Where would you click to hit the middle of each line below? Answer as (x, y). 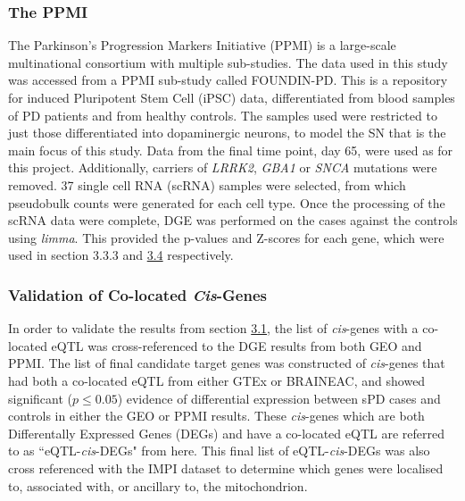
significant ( (41, 398)
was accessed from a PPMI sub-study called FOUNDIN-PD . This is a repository (228, 80)
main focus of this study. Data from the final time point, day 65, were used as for (231, 150)
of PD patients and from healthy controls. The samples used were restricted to (223, 115)
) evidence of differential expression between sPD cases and (279, 398)
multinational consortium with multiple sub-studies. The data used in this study (228, 62)
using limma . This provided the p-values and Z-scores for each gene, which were (226, 237)
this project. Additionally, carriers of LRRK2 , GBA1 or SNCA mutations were (223, 167)
